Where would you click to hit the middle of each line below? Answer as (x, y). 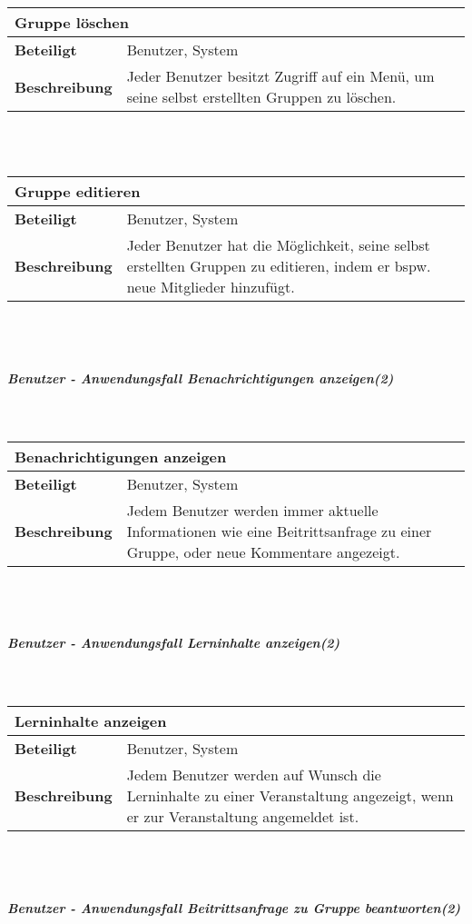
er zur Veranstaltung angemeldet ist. (243, 816)
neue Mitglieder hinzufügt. (211, 287)
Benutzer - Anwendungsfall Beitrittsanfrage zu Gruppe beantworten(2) (234, 907)
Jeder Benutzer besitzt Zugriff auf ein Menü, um (280, 76)
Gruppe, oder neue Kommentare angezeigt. (263, 551)
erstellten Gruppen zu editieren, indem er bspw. (279, 266)
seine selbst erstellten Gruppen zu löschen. (261, 97)
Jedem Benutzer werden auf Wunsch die (254, 774)
